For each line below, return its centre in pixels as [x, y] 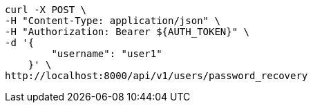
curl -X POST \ [46, 10]
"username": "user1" [107, 54]
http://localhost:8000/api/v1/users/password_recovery [156, 76]
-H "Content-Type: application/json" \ [113, 21]
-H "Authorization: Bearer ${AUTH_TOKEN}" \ [127, 32]
